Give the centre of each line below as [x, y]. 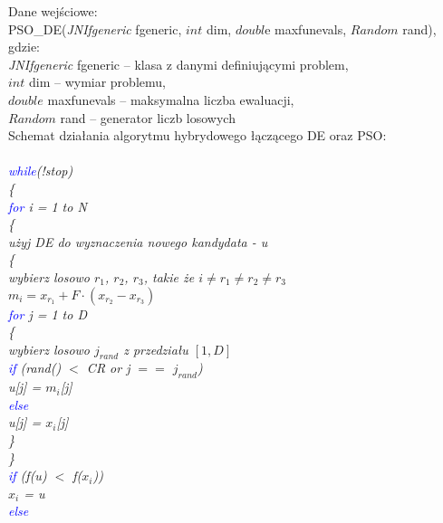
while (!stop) [41, 171]
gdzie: [24, 47]
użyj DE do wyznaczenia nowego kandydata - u [138, 241]
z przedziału [156, 349]
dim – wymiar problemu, [97, 82]
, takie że [169, 276]
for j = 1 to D [48, 314]
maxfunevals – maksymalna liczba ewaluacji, [171, 99]
